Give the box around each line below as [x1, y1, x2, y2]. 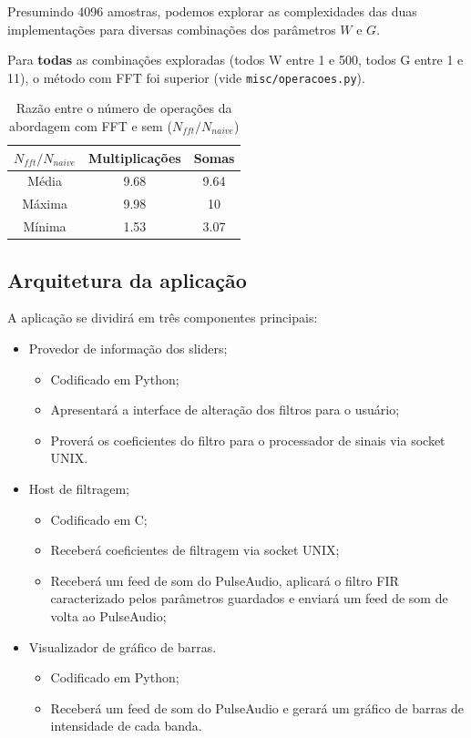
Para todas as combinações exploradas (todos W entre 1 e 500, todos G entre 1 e [7, 50, 464, 69]
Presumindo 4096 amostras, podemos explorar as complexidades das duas [7, 2, 417, 20]
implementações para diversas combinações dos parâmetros [7, 19, 336, 38]
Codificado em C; [50, 509, 148, 528]
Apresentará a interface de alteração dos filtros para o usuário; [50, 400, 400, 419]
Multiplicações [88, 148, 181, 167]
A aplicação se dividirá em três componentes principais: [7, 308, 318, 327]
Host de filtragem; [28, 479, 129, 498]
